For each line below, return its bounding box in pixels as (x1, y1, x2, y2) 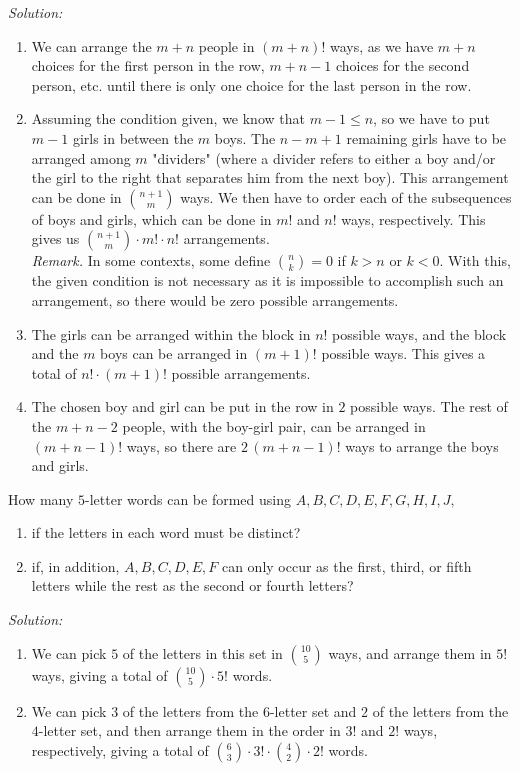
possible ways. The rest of (350, 396, 508, 417)
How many (8, 488, 74, 509)
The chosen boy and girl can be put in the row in (31, 396, 334, 417)
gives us (31, 228, 80, 249)
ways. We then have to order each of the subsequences (180, 186, 512, 207)
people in (198, 35, 255, 56)
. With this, (439, 250, 511, 271)
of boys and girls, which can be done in (31, 208, 272, 229)
